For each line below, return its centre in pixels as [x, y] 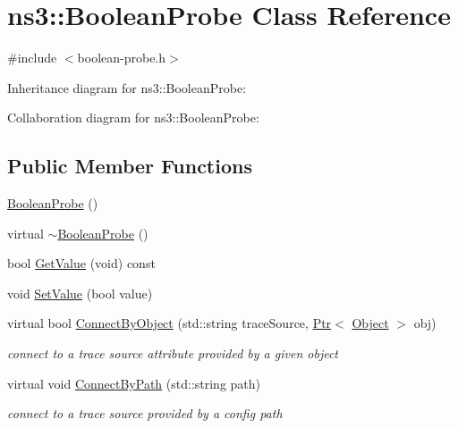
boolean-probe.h [122, 58]
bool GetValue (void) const [81, 263]
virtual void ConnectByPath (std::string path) [134, 383]
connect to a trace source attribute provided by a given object [173, 353]
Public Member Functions [130, 166]
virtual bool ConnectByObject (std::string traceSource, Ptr [170, 323]
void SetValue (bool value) [80, 293]
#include [32, 58]
